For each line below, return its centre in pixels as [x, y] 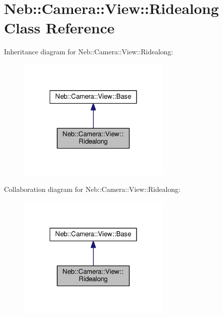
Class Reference [59, 28]
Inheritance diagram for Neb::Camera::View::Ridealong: [89, 52]
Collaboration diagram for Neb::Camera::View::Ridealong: [92, 189]
